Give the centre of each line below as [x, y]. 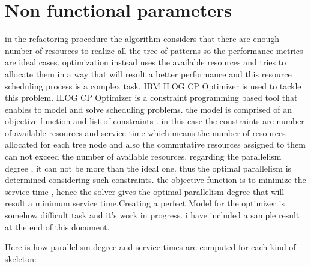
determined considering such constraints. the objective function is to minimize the [155, 180]
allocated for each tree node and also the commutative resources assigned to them [155, 144]
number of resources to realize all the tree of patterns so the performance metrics [154, 50]
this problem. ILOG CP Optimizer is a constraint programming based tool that [151, 97]
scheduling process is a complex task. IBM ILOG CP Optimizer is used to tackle [153, 85]
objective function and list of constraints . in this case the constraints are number [155, 121]
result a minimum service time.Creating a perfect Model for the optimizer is [145, 203]
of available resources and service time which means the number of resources [145, 132]
